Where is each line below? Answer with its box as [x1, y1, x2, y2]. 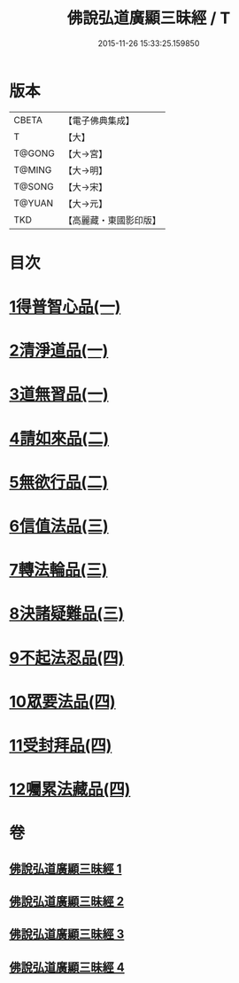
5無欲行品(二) [9, 472, 109, 492]
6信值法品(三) [9, 516, 109, 536]
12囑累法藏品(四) [9, 779, 131, 800]
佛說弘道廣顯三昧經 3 [9, 927, 125, 942]
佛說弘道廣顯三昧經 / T [66, 8, 231, 28]
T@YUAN [13, 197, 54, 209]
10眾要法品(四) [9, 691, 117, 712]
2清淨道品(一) [9, 340, 109, 361]
